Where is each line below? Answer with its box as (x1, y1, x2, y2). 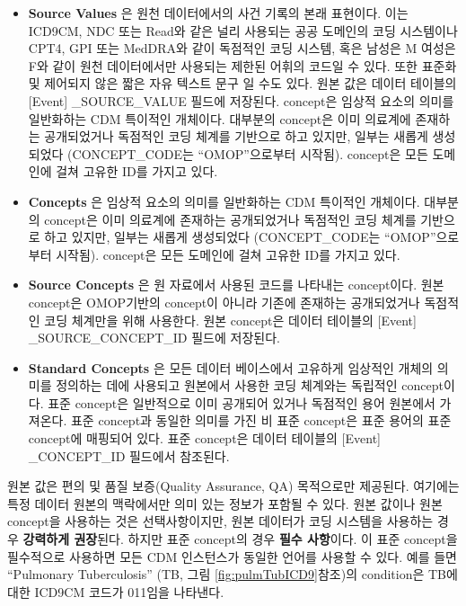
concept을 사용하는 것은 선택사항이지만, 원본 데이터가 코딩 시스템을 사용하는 (7, 512, 434, 530)
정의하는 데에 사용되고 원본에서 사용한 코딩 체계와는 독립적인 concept (56, 376, 444, 395)
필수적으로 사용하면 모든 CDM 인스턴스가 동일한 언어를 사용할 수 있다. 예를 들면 (7, 547, 457, 566)
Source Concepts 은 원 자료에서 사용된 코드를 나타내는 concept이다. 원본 (28, 275, 444, 294)
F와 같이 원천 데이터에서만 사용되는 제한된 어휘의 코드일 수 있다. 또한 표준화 (28, 56, 457, 75)
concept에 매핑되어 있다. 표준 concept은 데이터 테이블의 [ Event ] (28, 429, 382, 448)
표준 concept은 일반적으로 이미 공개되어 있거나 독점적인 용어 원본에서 (48, 393, 435, 412)
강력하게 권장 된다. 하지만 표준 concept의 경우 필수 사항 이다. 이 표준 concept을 (22, 530, 458, 548)
